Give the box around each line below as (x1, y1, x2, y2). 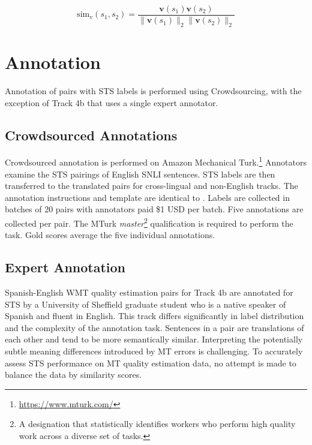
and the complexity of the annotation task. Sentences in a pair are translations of (5, 321, 304, 333)
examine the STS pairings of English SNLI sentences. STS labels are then (5, 167, 275, 180)
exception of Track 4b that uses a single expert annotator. (5, 96, 218, 109)
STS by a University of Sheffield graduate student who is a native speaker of (5, 297, 286, 310)
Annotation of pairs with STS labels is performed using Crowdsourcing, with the (5, 84, 302, 97)
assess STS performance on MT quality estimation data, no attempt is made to (5, 356, 296, 369)
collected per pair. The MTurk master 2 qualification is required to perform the (5, 215, 293, 229)
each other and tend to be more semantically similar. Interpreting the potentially (5, 333, 303, 345)
